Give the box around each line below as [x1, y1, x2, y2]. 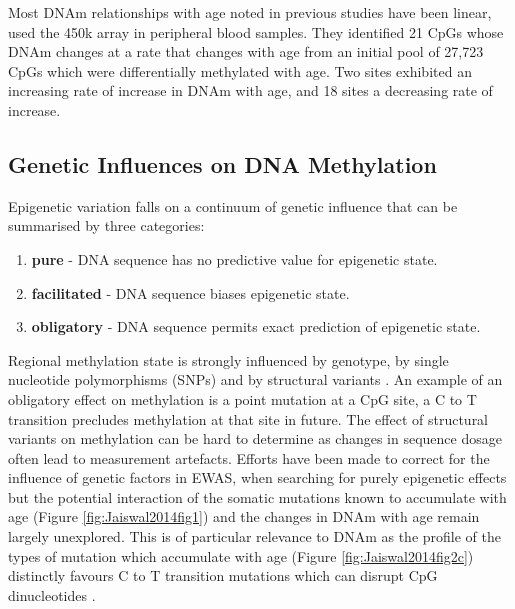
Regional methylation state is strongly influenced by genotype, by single [8, 349, 449, 370]
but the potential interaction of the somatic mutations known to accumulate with [8, 486, 507, 507]
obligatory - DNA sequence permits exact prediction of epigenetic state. [31, 316, 481, 337]
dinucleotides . [8, 584, 96, 605]
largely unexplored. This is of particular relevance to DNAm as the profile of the [8, 526, 501, 547]
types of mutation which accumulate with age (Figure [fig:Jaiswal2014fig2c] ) [8, 545, 474, 566]
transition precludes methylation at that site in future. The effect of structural [8, 408, 489, 429]
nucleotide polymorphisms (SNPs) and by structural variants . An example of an [8, 369, 503, 390]
